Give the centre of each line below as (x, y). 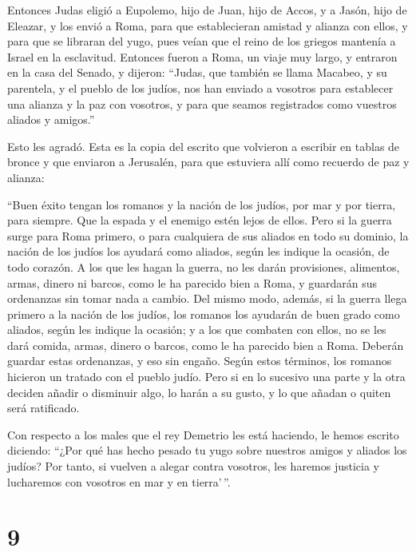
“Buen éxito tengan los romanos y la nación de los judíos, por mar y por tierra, (202, 204)
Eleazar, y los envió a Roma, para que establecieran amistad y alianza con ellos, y (208, 25)
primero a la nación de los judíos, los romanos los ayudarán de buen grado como (204, 314)
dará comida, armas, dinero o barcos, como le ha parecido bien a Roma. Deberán (206, 345)
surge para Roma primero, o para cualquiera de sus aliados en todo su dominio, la (208, 235)
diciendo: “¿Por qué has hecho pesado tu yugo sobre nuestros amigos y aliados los (207, 450)
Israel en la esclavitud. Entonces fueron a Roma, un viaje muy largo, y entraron (202, 56)
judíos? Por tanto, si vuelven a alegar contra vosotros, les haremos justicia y (194, 466)
